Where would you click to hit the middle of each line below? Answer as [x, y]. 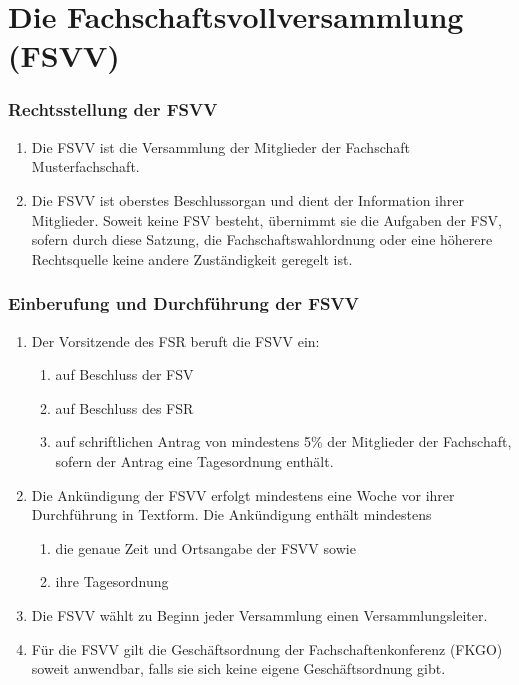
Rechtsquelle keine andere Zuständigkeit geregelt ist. [192, 258]
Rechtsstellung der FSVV [113, 109]
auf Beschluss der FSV [124, 374]
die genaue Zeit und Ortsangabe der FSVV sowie [205, 547]
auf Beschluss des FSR [124, 407]
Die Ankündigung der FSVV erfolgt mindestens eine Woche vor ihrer [243, 494]
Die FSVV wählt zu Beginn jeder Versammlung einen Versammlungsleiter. [259, 614]
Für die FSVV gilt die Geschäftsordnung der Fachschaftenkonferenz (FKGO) [267, 648]
